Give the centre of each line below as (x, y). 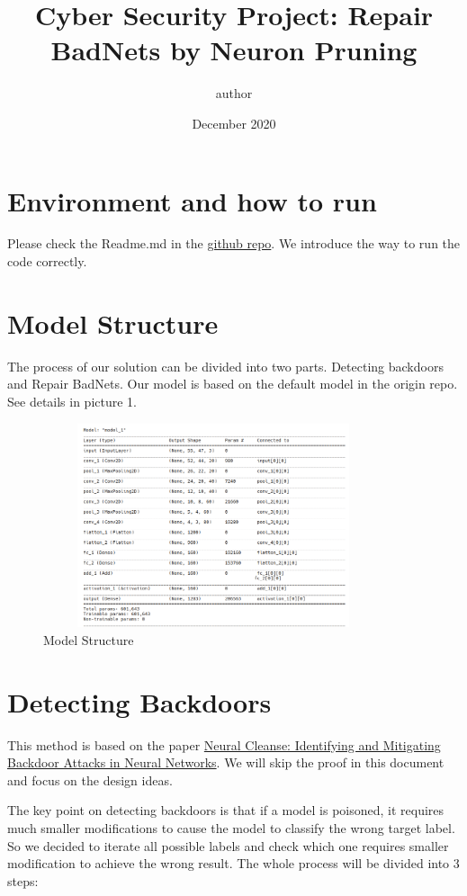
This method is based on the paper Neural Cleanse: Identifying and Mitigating (224, 744)
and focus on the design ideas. (90, 780)
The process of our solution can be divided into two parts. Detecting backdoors (225, 366)
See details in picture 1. (72, 401)
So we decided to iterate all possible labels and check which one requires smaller (228, 845)
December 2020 (234, 123)
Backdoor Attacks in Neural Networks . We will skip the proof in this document (226, 762)
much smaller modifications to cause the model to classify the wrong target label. (231, 827)
